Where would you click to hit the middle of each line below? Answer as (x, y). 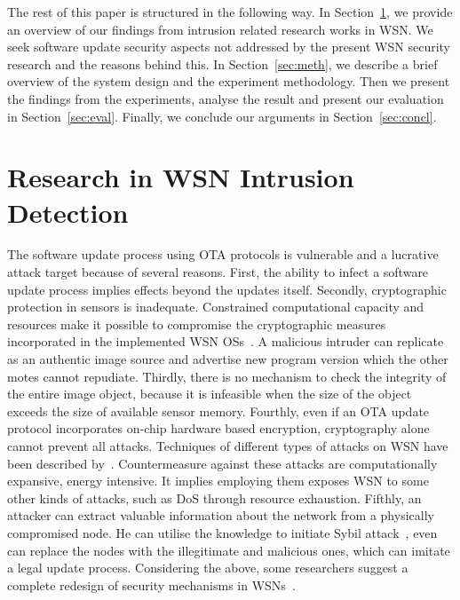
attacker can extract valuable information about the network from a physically (221, 515)
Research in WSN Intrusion (181, 177)
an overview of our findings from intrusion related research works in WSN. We (220, 29)
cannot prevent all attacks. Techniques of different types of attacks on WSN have (228, 446)
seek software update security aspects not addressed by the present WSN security (229, 47)
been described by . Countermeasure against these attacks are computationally (222, 463)
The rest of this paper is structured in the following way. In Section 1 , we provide (230, 12)
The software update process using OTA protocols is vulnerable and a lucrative (223, 254)
